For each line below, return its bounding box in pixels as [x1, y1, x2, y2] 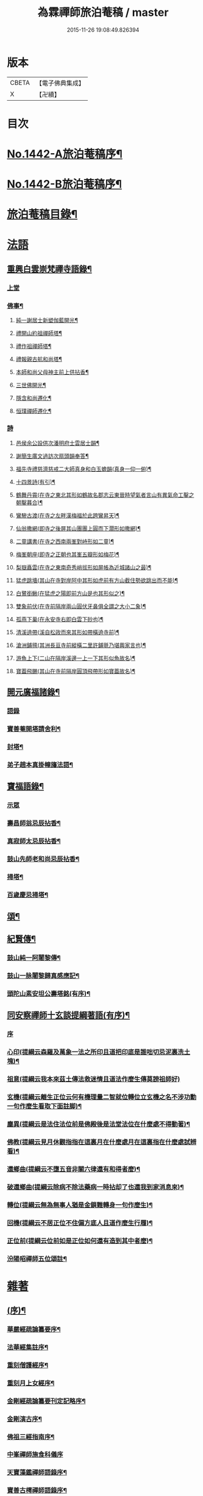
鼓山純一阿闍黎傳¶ [7, 953, 61, 962]
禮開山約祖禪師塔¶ [15, 330, 63, 337]
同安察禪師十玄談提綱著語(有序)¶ [7, 1010, 130, 1021]
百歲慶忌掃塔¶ [7, 891, 48, 899]
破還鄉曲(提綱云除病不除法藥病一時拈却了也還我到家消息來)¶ [7, 1182, 184, 1191]
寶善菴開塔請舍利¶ [7, 725, 61, 733]
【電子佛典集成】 [35, 79, 85, 87]
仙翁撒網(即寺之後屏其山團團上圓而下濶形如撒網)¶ [15, 524, 141, 532]
